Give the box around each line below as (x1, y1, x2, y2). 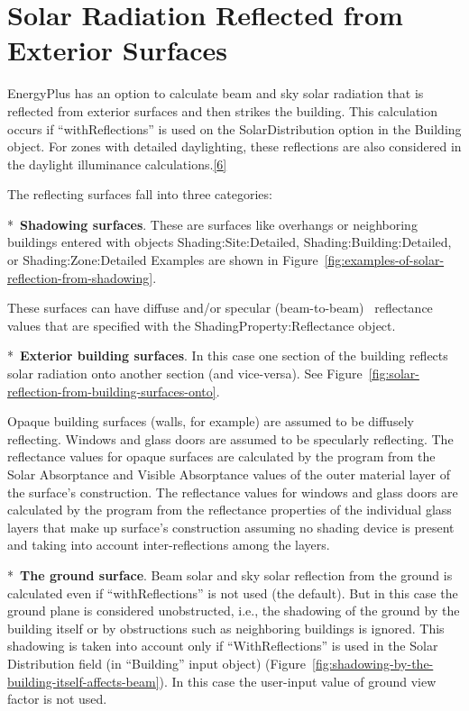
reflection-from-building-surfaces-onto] (7, 381, 216, 400)
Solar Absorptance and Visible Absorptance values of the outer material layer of (7, 465, 450, 483)
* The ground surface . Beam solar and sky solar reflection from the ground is (7, 565, 453, 584)
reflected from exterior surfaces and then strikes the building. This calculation (7, 101, 438, 120)
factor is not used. (7, 689, 107, 708)
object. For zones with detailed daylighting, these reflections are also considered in (7, 137, 462, 156)
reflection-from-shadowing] (7, 268, 153, 287)
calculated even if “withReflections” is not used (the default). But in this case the (7, 583, 458, 602)
